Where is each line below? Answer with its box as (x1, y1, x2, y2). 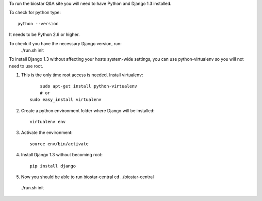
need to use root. (9, 63, 44, 69)
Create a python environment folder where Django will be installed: (21, 107, 155, 114)
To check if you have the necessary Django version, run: (9, 40, 122, 46)
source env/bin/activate (30, 141, 89, 147)
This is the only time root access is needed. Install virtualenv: (21, 72, 143, 78)
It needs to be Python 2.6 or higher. (9, 32, 80, 37)
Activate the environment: (21, 130, 73, 135)
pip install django (30, 163, 76, 168)
